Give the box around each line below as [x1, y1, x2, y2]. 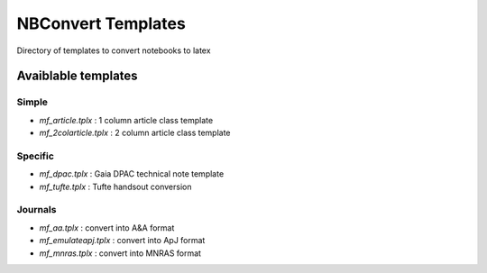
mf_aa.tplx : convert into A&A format [39, 222, 175, 233]
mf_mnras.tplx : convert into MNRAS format [39, 248, 202, 259]
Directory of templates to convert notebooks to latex [16, 45, 211, 56]
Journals [16, 204, 57, 216]
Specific [16, 150, 54, 162]
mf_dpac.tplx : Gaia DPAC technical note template [39, 168, 225, 179]
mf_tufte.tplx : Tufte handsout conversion [39, 181, 192, 192]
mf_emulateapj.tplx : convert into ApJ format [39, 235, 206, 246]
